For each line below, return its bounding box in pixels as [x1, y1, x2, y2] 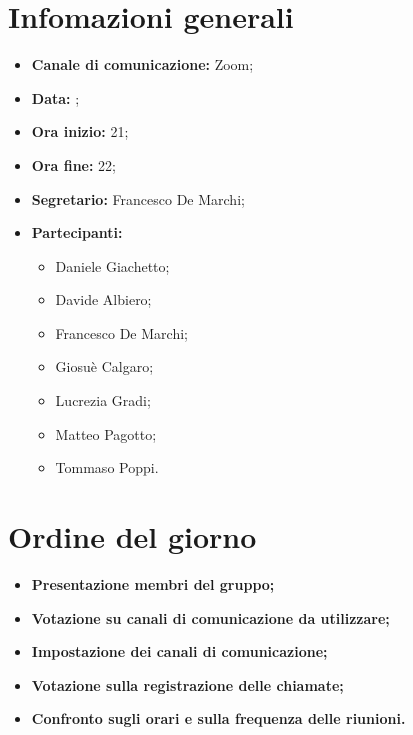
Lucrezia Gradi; [55, 390, 151, 411]
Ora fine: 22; [31, 154, 117, 175]
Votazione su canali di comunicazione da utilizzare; [31, 607, 390, 628]
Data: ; [31, 87, 80, 108]
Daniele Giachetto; [55, 255, 170, 276]
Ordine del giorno [8, 516, 257, 557]
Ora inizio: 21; [31, 121, 129, 142]
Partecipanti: [31, 222, 123, 243]
